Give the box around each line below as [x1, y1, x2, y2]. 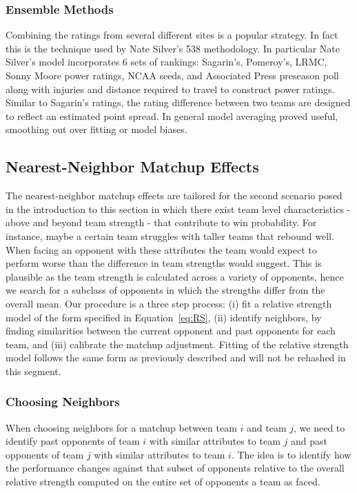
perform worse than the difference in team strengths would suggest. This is [6, 256, 322, 270]
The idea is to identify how [237, 447, 351, 461]
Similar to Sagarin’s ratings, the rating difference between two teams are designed [6, 95, 351, 110]
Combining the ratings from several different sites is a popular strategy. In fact [6, 28, 338, 42]
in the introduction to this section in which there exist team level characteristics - [6, 201, 351, 216]
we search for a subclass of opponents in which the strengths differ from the [6, 283, 325, 297]
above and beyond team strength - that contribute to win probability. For [6, 215, 317, 230]
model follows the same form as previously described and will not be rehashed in [6, 350, 346, 365]
